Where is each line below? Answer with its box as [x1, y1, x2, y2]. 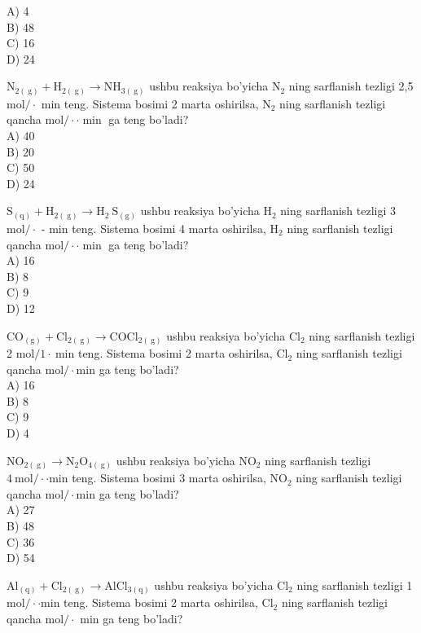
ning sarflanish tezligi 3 [280, 202, 397, 219]
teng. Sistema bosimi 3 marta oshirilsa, [72, 469, 266, 486]
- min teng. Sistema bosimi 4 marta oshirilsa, [41, 219, 266, 236]
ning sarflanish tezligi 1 [296, 576, 413, 593]
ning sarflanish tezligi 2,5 [288, 77, 414, 95]
